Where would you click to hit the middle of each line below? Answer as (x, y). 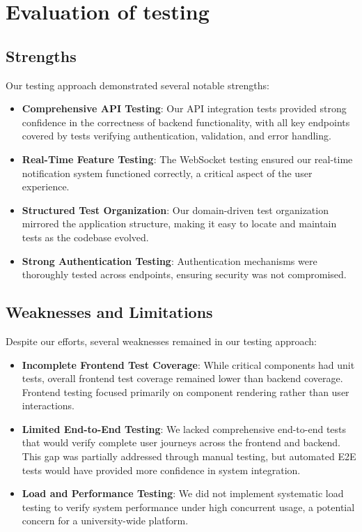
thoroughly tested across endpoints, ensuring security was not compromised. (184, 274)
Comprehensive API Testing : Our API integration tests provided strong (184, 108)
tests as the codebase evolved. (85, 237)
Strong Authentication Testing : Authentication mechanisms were (170, 260)
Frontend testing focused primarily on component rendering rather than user (186, 392)
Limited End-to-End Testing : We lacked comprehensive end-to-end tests (184, 428)
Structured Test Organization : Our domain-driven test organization (175, 210)
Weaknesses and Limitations (109, 312)
